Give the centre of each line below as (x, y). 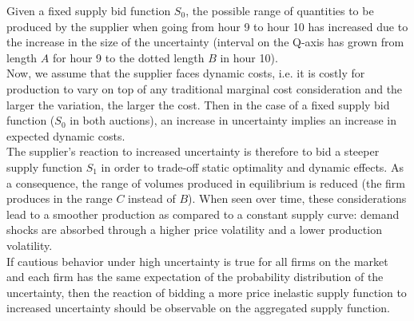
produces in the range (60, 198)
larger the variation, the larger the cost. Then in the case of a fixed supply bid (198, 104)
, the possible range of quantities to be (280, 10)
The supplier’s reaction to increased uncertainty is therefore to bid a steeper (193, 151)
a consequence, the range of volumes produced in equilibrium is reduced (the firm (206, 182)
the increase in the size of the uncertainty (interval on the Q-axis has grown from (205, 42)
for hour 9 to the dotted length (128, 57)
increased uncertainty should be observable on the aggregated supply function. (199, 308)
